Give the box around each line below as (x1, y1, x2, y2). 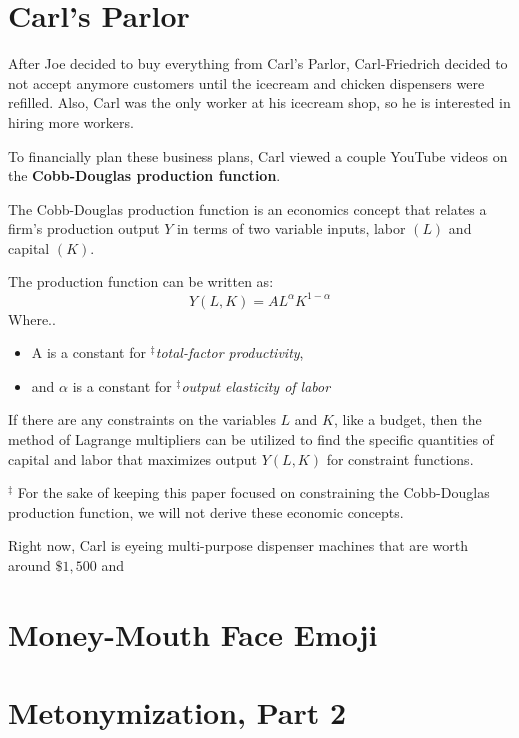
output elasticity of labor (181, 375, 331, 396)
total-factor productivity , (155, 342, 304, 363)
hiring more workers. (8, 111, 134, 132)
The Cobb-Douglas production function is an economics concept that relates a (8, 198, 487, 219)
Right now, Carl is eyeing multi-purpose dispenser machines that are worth (8, 535, 469, 556)
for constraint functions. (326, 448, 474, 469)
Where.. (8, 308, 56, 329)
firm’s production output (8, 218, 160, 239)
